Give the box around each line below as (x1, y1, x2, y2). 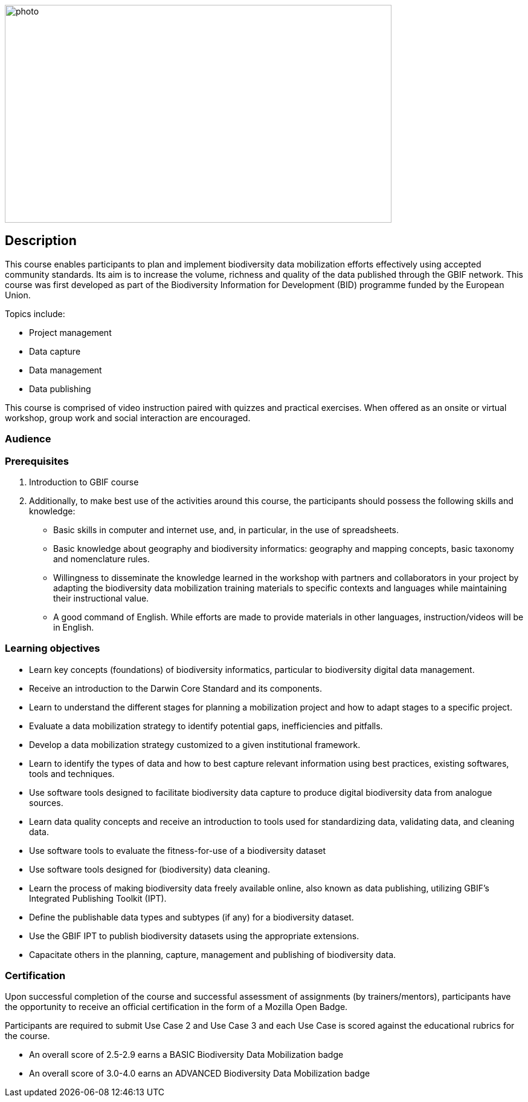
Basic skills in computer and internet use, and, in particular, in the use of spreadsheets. (53, 524, 399, 535)
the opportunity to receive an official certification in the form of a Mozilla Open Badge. (5, 1002, 348, 1012)
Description (5, 233, 77, 249)
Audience (5, 433, 51, 445)
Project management (29, 327, 112, 338)
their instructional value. (53, 592, 149, 603)
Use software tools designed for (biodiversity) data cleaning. (29, 864, 270, 874)
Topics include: (5, 308, 65, 319)
